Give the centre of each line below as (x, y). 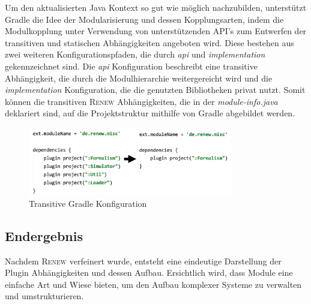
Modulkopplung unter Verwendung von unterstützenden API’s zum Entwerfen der (156, 31)
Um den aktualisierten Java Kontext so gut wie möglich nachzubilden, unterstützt (156, 7)
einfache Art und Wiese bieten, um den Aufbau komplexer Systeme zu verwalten (153, 284)
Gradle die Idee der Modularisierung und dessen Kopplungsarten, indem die (144, 19)
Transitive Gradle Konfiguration (88, 203)
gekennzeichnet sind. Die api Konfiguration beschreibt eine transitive (131, 66)
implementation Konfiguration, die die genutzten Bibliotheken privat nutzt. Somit (155, 90)
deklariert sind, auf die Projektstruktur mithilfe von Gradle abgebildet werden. (150, 113)
